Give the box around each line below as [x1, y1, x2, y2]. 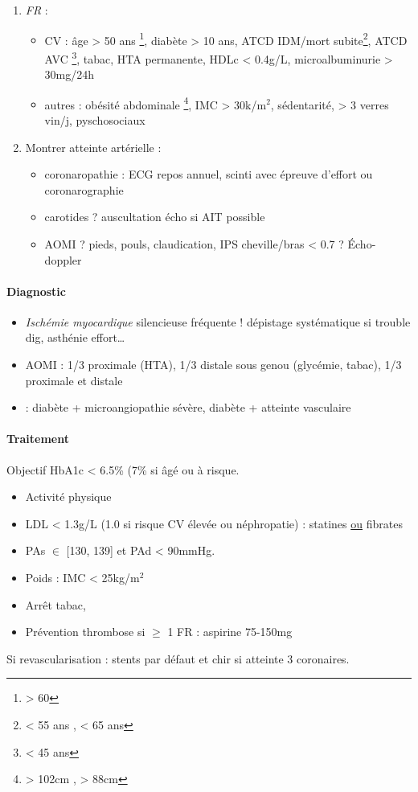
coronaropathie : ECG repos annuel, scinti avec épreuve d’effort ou [44, 166, 373, 183]
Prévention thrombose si [25, 623, 145, 640]
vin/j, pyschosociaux [44, 111, 145, 128]
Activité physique [25, 488, 112, 505]
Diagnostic [6, 282, 66, 299]
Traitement [6, 430, 69, 447]
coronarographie [44, 181, 124, 198]
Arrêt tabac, [25, 596, 86, 613]
